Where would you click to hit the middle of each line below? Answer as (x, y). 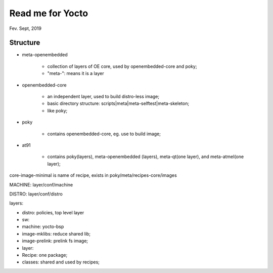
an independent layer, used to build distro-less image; (103, 97)
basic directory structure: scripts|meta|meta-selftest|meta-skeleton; (118, 103)
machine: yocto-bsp (43, 227)
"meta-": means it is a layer (76, 73)
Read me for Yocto (49, 13)
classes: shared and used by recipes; (61, 262)
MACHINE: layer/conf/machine (41, 184)
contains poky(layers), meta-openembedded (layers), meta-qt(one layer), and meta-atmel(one (146, 157)
